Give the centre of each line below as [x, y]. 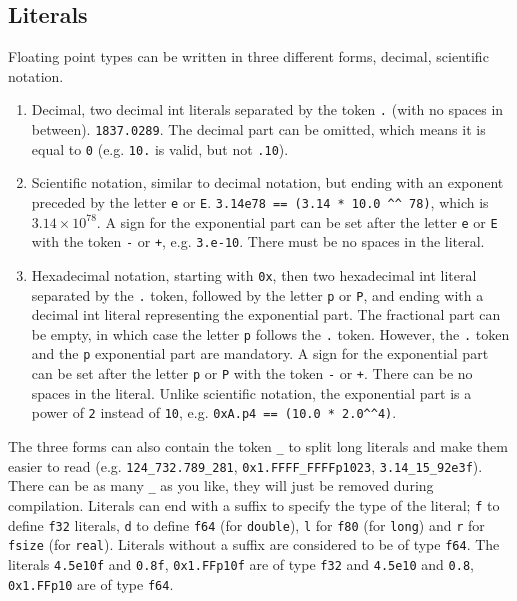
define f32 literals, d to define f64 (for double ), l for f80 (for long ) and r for [246, 524]
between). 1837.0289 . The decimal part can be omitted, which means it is [258, 129]
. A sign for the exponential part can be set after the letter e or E [297, 221]
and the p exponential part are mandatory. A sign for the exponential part [260, 353]
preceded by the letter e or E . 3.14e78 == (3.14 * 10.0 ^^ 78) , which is [260, 201]
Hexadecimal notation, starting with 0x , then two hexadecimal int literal [254, 274]
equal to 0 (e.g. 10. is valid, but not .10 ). [160, 148]
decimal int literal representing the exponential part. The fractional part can [266, 314]
